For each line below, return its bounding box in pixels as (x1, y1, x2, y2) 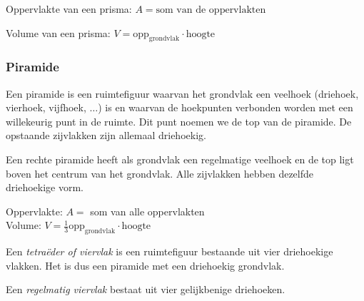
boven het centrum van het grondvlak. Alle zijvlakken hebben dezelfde (6, 165, 313, 180)
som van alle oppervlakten (90, 203, 205, 218)
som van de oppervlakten (156, 5, 266, 15)
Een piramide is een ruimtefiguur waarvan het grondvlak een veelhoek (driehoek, (6, 86, 359, 101)
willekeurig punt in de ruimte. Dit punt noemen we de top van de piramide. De (6, 113, 352, 128)
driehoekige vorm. (6, 180, 84, 195)
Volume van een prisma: (6, 25, 111, 40)
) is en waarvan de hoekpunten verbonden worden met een (98, 100, 353, 115)
